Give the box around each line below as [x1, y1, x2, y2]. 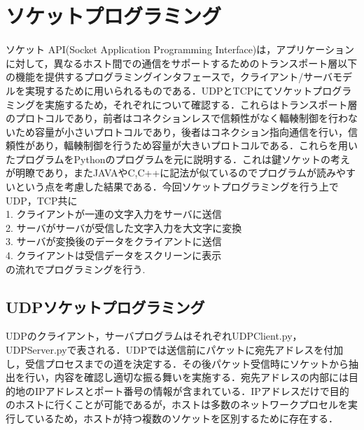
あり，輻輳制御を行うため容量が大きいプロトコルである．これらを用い [34, 138, 358, 153]
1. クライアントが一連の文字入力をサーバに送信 [6, 207, 222, 221]
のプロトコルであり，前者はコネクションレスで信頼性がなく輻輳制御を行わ [6, 111, 348, 125]
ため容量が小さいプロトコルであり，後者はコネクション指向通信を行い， [15, 124, 348, 139]
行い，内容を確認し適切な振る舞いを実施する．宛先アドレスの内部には [24, 370, 349, 384]
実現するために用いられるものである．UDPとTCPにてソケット [24, 83, 313, 97]
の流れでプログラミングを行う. [6, 261, 146, 276]
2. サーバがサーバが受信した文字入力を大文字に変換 [6, 220, 242, 235]
